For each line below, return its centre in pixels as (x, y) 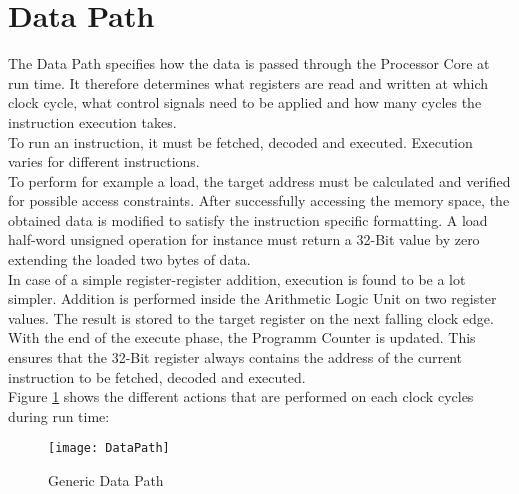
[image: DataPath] (109, 448)
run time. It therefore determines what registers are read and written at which (248, 82)
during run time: (59, 415)
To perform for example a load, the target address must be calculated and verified (259, 180)
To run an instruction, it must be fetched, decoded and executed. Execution (240, 141)
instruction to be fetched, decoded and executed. (157, 376)
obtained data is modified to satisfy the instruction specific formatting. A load (248, 219)
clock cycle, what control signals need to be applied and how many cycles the (245, 102)
